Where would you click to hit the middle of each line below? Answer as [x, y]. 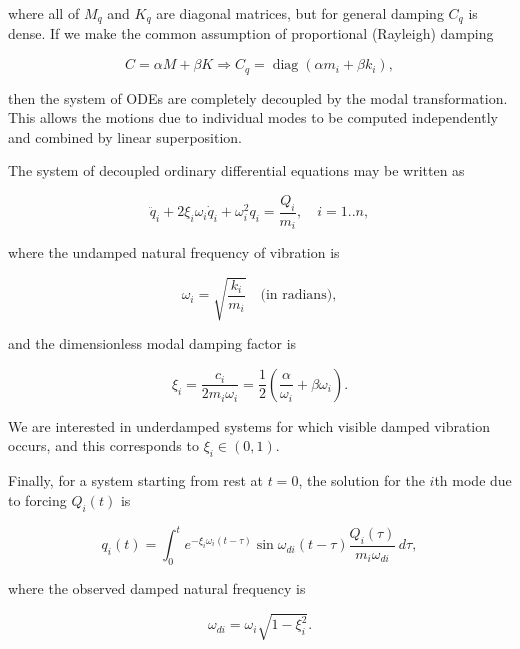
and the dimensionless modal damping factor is [152, 343]
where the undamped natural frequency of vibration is [174, 252]
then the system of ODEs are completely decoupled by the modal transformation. [258, 97]
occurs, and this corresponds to [103, 445]
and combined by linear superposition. [125, 136]
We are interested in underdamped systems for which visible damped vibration [249, 425]
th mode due [473, 480]
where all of [44, 13]
